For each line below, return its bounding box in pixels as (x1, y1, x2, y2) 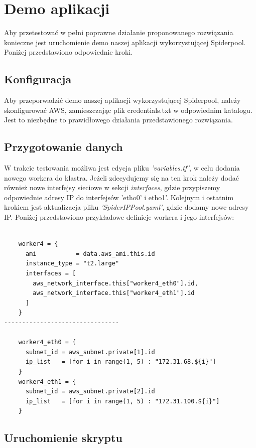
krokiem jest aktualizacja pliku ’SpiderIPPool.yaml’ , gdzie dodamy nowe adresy (4, 202, 249, 212)
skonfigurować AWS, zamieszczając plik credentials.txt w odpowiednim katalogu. (4, 104, 252, 115)
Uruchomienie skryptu (4, 430, 122, 445)
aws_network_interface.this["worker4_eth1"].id (33, 289, 195, 297)
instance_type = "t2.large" (25, 260, 119, 267)
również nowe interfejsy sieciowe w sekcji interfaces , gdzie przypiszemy (4, 182, 220, 193)
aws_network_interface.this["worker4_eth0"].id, (33, 279, 198, 287)
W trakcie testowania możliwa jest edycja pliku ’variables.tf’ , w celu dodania (4, 163, 240, 173)
